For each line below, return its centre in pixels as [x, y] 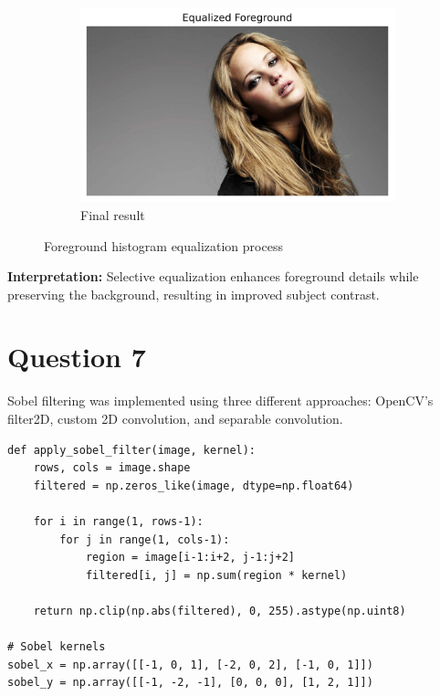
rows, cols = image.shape [112, 468]
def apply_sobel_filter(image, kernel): [132, 450]
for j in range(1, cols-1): [145, 539]
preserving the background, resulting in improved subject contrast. [194, 294]
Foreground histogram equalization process [163, 245]
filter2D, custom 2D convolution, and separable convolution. [175, 418]
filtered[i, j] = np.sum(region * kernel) [216, 575]
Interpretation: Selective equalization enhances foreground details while [213, 276]
